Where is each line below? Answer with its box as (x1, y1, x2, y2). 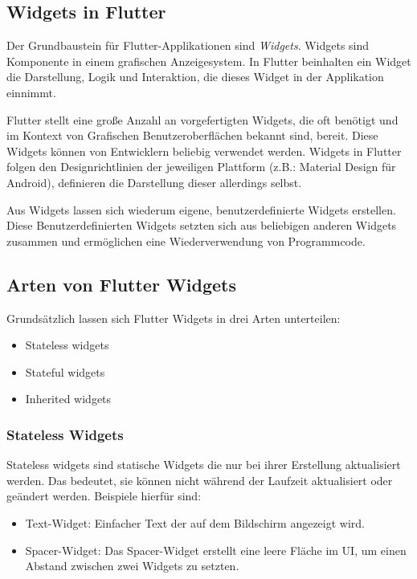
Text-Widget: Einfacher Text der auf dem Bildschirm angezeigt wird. (25, 514, 365, 531)
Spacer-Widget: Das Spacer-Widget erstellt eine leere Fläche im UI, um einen (25, 541, 407, 558)
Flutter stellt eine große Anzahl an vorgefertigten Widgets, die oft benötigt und (6, 111, 399, 128)
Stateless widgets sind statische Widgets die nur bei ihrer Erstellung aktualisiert (6, 456, 401, 473)
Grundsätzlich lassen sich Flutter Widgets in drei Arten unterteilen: (6, 309, 341, 326)
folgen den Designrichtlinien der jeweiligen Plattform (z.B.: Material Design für (6, 158, 396, 175)
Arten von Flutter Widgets (6, 271, 237, 296)
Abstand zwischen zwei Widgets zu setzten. (25, 557, 239, 574)
